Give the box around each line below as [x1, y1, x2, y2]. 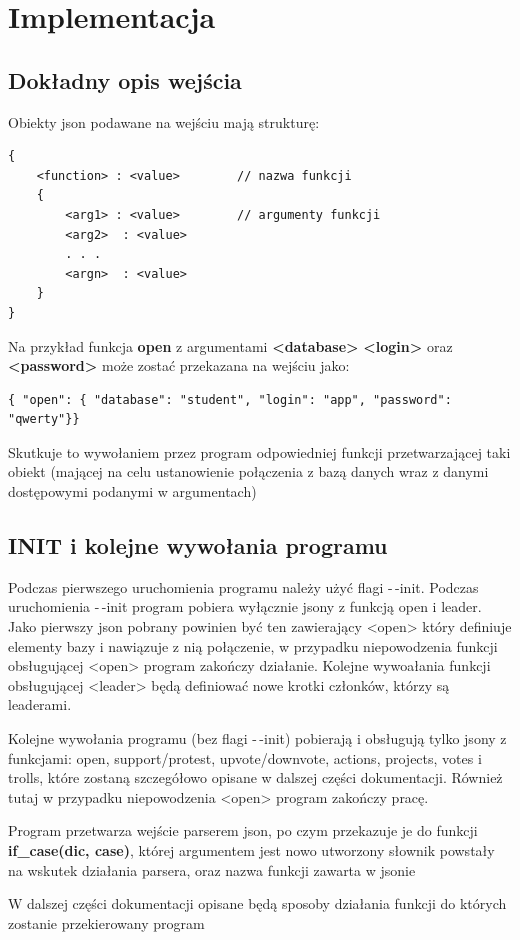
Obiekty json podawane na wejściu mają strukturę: [8, 111, 320, 132]
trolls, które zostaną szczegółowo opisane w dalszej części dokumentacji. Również [8, 767, 503, 788]
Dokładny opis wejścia [8, 64, 242, 95]
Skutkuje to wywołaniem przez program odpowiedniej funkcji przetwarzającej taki [8, 441, 511, 462]
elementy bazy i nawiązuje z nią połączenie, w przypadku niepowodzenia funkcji [8, 635, 498, 656]
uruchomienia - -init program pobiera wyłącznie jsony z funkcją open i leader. [8, 596, 482, 617]
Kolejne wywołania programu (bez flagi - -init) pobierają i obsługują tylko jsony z [8, 728, 507, 749]
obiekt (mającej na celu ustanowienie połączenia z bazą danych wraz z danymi [8, 461, 489, 482]
